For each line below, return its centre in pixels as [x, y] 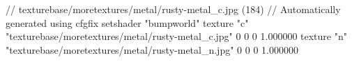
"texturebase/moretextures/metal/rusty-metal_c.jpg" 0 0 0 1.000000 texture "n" [176, 36]
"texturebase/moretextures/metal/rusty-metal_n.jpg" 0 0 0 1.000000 [152, 49]
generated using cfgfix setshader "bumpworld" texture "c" [127, 22]
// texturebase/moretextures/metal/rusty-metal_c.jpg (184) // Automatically [173, 9]
